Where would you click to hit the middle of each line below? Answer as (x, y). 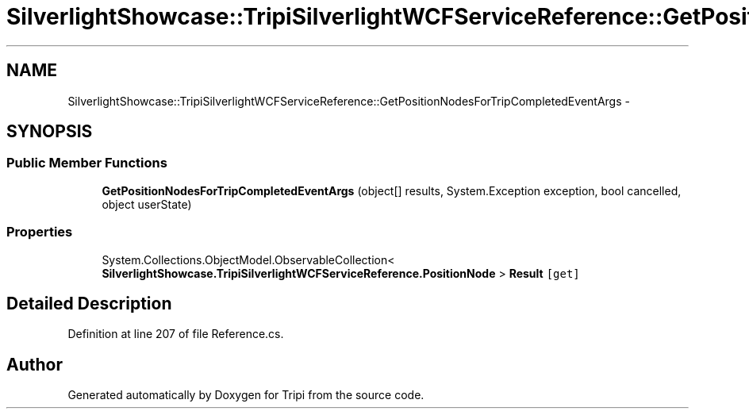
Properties (40, 232)
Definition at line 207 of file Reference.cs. (176, 334)
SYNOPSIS (50, 132)
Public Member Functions (87, 163)
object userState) (147, 204)
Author (35, 364)
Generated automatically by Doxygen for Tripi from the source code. (246, 395)
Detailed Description (89, 303)
